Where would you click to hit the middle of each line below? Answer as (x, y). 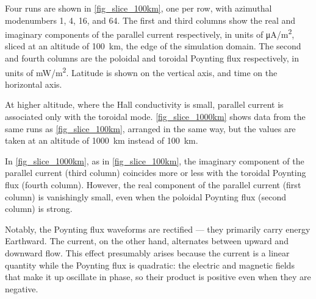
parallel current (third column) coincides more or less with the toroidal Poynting (156, 173)
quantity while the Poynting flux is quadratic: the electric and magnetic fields (150, 265)
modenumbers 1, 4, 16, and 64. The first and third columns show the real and (150, 20)
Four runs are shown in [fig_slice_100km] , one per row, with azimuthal (138, 8)
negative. (22, 288)
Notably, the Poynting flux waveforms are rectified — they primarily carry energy (158, 229)
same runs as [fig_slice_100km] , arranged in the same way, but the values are (150, 128)
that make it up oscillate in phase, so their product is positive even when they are (158, 277)
